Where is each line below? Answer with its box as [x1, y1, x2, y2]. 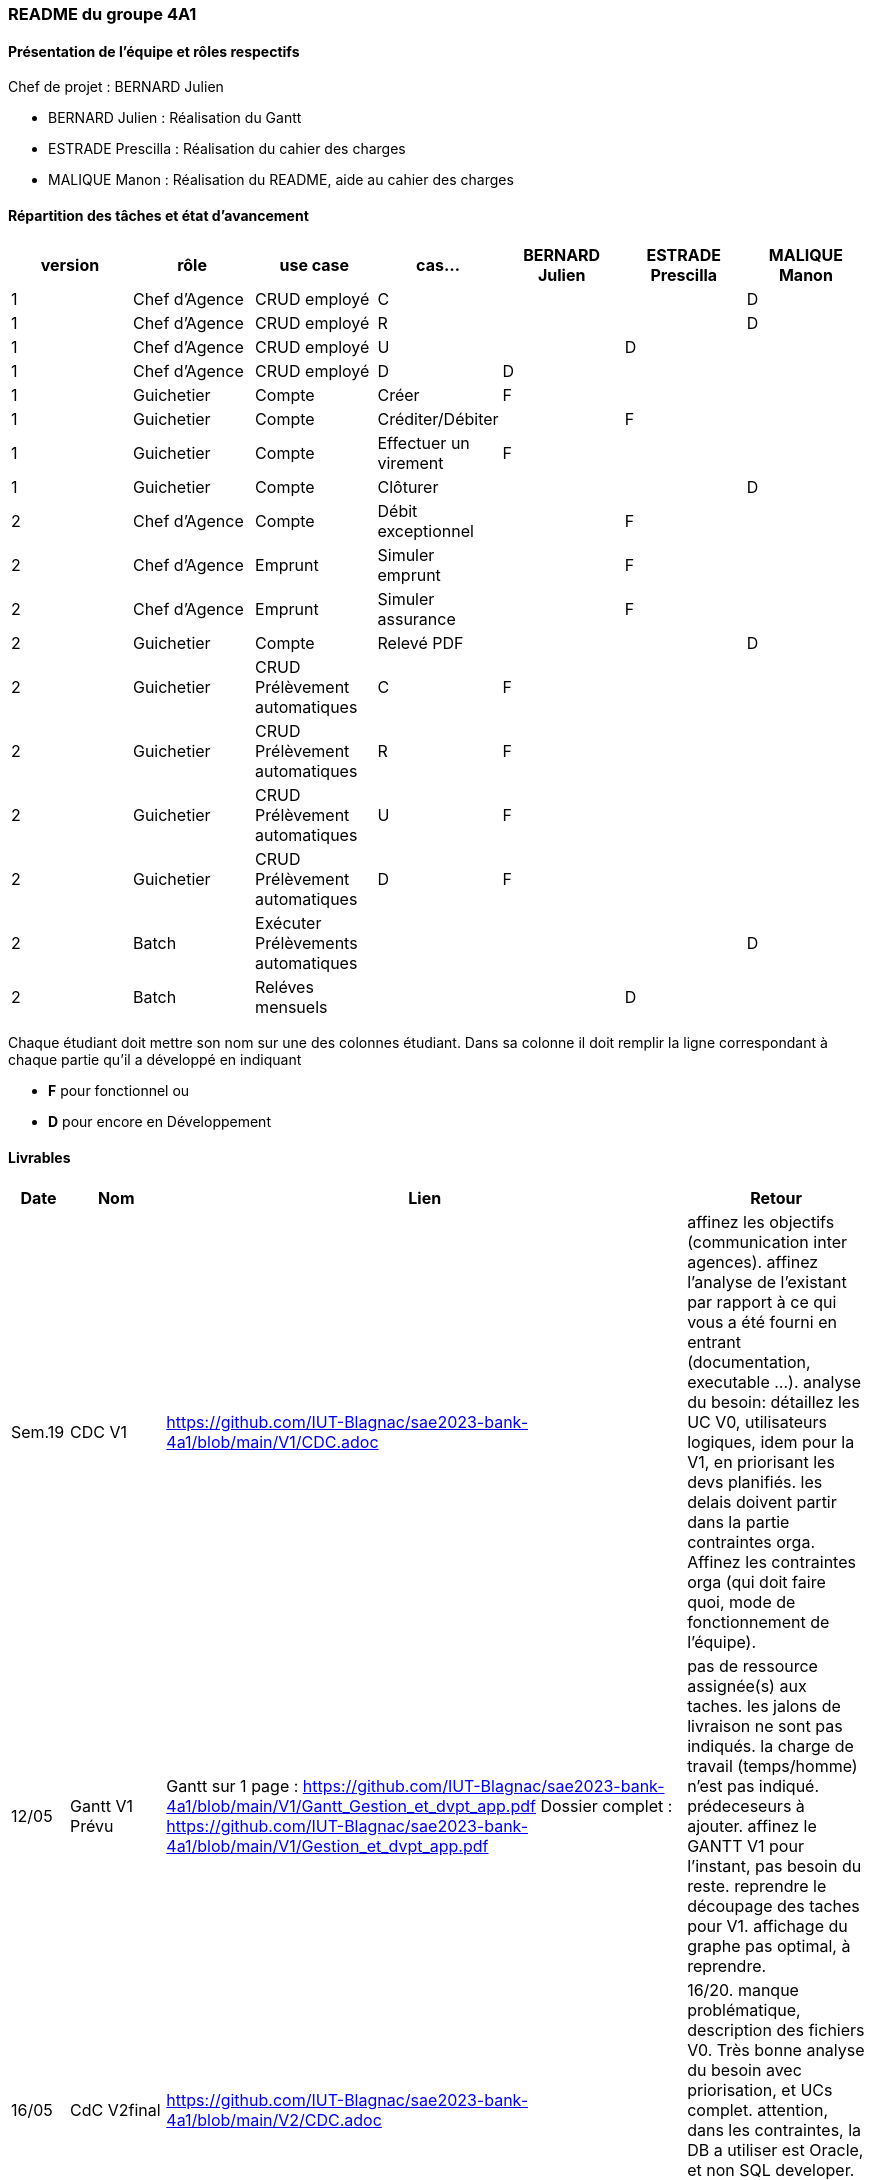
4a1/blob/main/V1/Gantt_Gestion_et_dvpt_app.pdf [166, 1795, 536, 1816]
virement [377, 453, 444, 474]
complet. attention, [687, 2099, 829, 2120]
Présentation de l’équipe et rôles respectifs [8, 42, 300, 60]
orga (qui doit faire [687, 1571, 826, 1592]
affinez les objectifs [687, 1211, 835, 1232]
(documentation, [687, 1351, 811, 1372]
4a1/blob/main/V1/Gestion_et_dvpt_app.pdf [166, 1835, 489, 1856]
